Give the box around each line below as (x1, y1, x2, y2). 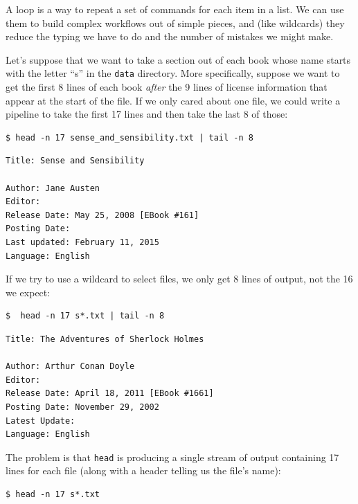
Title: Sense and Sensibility (6, 156, 145, 166)
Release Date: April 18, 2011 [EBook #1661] (6, 388, 214, 399)
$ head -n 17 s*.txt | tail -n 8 (6, 311, 165, 321)
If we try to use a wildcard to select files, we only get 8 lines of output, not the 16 (6, 271, 353, 286)
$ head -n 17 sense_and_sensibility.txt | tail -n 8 (6, 132, 253, 143)
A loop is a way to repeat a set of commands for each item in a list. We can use (6, 2, 344, 16)
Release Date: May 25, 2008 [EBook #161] (6, 210, 199, 220)
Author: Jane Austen (6, 183, 100, 193)
